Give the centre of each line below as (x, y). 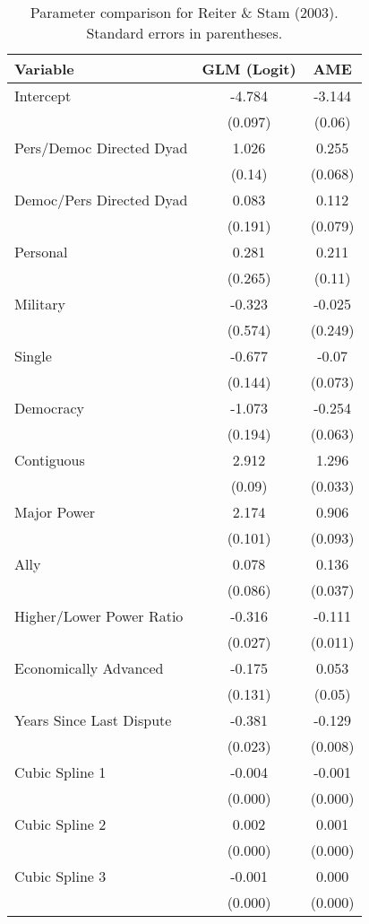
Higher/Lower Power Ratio (99, 616)
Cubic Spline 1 (60, 772)
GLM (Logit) (249, 69)
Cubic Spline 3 (60, 876)
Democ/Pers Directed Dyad (101, 200)
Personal (41, 252)
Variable (44, 69)
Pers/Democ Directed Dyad (101, 148)
